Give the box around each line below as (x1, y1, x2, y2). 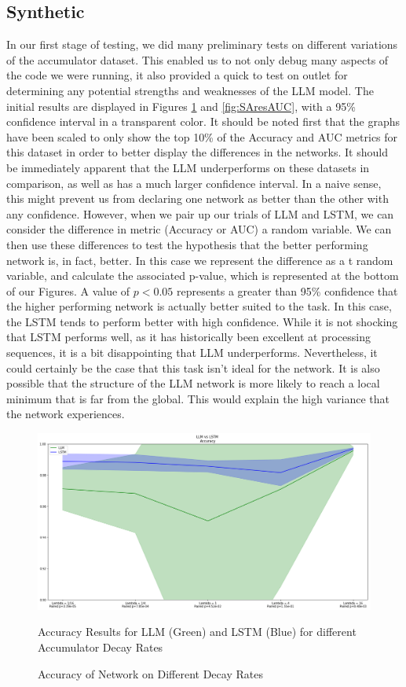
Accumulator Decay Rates (38, 639, 163, 656)
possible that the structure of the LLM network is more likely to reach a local (6, 375, 380, 391)
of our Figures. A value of (6, 282, 130, 299)
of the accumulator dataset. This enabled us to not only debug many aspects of (6, 51, 389, 68)
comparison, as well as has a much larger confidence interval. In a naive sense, (6, 175, 382, 191)
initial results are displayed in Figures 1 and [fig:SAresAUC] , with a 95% (6, 97, 356, 114)
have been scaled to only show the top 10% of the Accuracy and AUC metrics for (6, 128, 398, 145)
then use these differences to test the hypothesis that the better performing (6, 236, 368, 252)
